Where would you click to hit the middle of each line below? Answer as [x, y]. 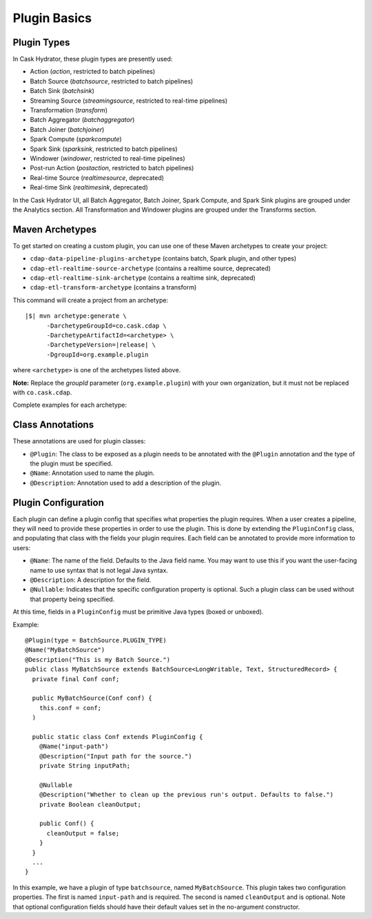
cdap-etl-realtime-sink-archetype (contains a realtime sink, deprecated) [143, 278]
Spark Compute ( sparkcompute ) [76, 139]
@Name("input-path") [74, 747]
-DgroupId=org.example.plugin [97, 354]
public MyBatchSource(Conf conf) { [92, 698]
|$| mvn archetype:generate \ [76, 316]
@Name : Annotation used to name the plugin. [92, 473]
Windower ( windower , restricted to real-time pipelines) [107, 158]
